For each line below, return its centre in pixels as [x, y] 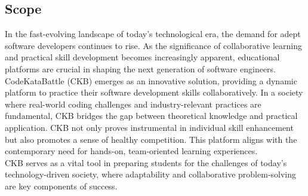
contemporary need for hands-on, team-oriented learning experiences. [131, 151]
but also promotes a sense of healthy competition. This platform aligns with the [151, 139]
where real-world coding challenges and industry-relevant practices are [133, 104]
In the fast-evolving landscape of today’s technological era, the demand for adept [153, 34]
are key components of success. [61, 186]
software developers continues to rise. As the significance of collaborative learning [154, 45]
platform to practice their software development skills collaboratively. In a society [154, 92]
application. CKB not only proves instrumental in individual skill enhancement [149, 127]
